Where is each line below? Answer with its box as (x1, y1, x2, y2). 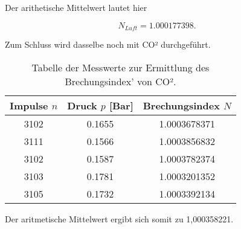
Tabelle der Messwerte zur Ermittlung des (31, 60, 210, 74)
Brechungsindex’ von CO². (65, 74, 176, 88)
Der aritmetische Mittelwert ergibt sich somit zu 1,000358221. (5, 212, 234, 225)
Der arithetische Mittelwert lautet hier (5, 1, 147, 13)
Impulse (10, 98, 48, 112)
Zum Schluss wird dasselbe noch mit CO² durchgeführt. (5, 38, 211, 51)
